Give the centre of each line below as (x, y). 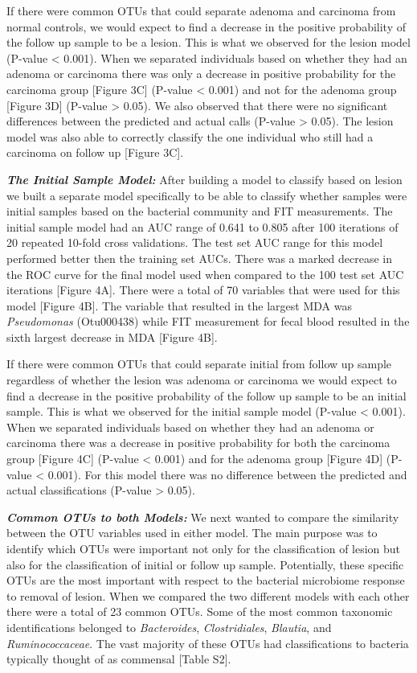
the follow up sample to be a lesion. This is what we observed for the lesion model (208, 42)
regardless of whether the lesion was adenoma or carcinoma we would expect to (202, 380)
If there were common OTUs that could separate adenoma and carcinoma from (201, 10)
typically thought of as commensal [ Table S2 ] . (119, 659)
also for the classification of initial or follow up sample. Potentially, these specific (205, 564)
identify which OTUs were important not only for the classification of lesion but (204, 548)
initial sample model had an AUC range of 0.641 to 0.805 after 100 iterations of (202, 226)
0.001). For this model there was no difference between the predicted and (227, 474)
